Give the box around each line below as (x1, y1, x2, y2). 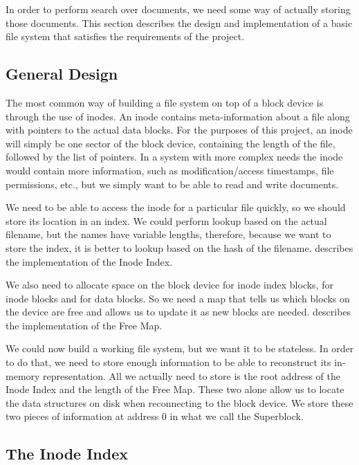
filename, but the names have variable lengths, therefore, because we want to (6, 227, 331, 241)
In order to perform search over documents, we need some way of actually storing (6, 2, 351, 16)
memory (6, 368, 40, 383)
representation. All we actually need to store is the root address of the (43, 368, 340, 383)
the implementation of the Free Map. (6, 318, 163, 332)
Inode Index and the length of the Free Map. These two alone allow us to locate (6, 382, 344, 396)
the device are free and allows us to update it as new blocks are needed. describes (6, 304, 351, 319)
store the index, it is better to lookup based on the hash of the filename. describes (6, 240, 353, 255)
